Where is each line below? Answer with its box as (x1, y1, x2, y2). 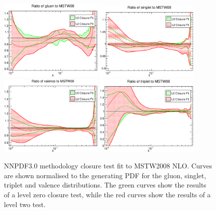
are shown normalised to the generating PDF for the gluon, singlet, (4, 170, 206, 180)
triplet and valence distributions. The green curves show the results (4, 180, 207, 190)
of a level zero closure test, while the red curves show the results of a (4, 189, 211, 200)
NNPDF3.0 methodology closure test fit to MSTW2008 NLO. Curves (4, 161, 212, 171)
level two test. (4, 199, 46, 209)
